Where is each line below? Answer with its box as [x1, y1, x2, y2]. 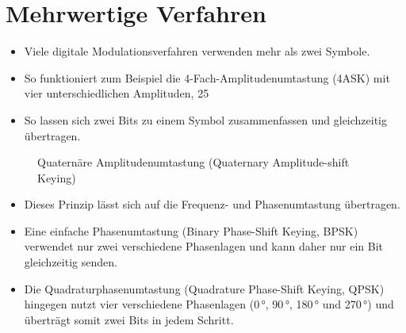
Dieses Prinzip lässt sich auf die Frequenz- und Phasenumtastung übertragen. [24, 196, 400, 212]
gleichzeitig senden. [24, 254, 117, 270]
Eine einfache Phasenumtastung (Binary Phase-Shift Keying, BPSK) [24, 222, 358, 239]
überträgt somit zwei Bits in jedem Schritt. [24, 311, 234, 327]
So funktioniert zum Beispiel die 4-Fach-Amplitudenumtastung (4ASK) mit [24, 69, 390, 86]
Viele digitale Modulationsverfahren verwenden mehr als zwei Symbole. [24, 43, 370, 59]
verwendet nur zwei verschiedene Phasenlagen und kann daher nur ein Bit [24, 238, 384, 255]
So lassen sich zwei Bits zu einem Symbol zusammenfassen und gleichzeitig [24, 111, 388, 128]
